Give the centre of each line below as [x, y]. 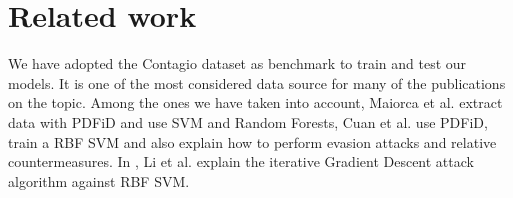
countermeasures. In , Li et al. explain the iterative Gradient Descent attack [241, 161]
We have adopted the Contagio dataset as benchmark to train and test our [237, 63]
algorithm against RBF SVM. [99, 180]
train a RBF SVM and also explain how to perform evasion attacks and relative [252, 141]
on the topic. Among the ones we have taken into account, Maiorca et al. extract [255, 102]
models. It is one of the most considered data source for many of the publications [257, 82]
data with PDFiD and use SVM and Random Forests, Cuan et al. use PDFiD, [248, 121]
